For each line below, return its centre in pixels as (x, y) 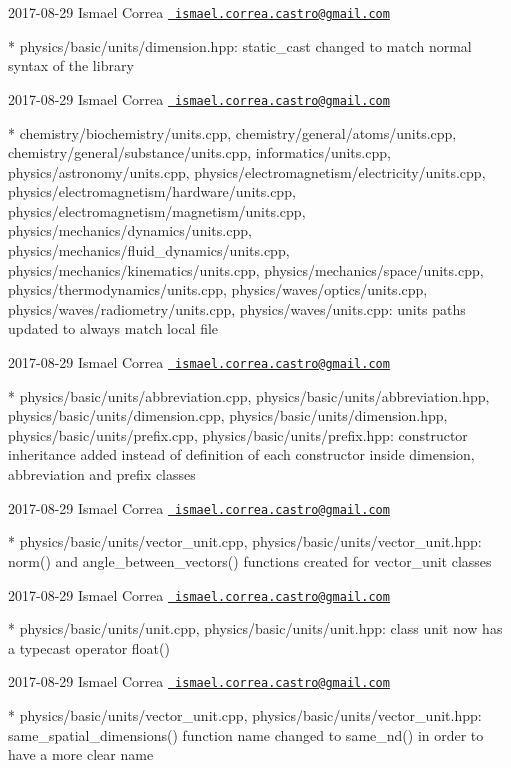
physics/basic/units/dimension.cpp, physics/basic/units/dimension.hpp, (228, 415)
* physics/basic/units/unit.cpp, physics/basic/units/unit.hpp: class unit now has (255, 628)
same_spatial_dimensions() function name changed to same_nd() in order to (246, 734)
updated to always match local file (113, 328)
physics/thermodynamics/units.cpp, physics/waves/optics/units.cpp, (218, 289)
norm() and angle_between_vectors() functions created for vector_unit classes (250, 560)
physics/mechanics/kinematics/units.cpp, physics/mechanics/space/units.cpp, (246, 269)
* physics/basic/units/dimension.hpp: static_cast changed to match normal (240, 45)
